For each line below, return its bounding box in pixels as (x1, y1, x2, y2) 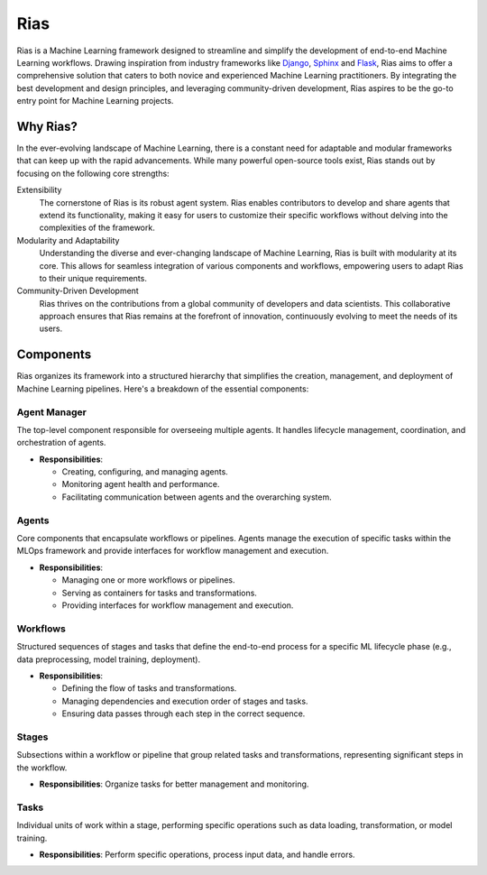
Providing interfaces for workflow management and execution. (61, 600, 294, 611)
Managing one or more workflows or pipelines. (61, 575, 235, 585)
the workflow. (16, 762, 68, 773)
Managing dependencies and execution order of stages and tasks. (61, 695, 308, 706)
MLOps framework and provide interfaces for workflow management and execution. (16, 546, 329, 557)
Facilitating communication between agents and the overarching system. (61, 492, 333, 502)
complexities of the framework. (39, 222, 155, 234)
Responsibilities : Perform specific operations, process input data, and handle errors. (39, 849, 355, 860)
